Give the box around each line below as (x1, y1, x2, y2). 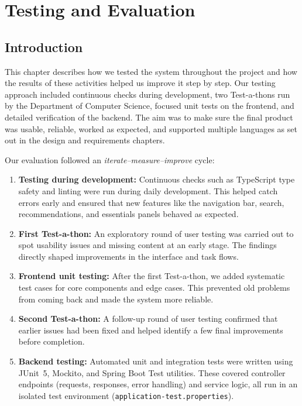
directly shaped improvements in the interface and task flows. (18, 250, 239, 262)
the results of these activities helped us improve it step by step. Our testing (5, 77, 276, 89)
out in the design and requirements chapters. (5, 134, 165, 146)
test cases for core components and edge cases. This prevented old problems (18, 281, 290, 294)
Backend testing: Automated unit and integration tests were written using (18, 355, 293, 367)
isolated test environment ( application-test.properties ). (18, 389, 234, 401)
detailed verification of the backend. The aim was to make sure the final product (5, 111, 293, 123)
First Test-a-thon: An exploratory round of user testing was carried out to (18, 227, 294, 239)
